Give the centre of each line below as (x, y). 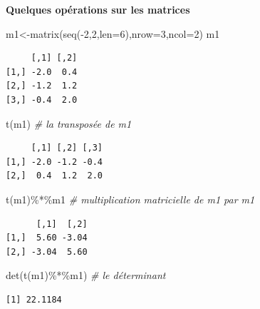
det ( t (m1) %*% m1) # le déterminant (86, 275)
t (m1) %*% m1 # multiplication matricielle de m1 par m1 (130, 199)
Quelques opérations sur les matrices (98, 9)
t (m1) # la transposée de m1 (69, 123)
